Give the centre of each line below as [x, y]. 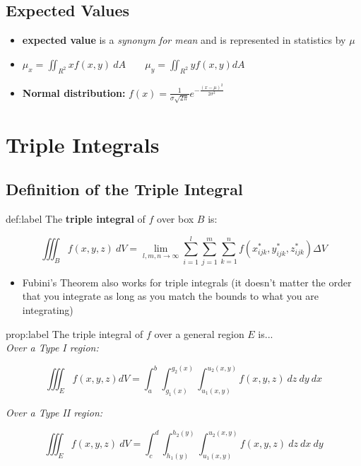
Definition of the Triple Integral [124, 189]
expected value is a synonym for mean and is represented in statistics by [184, 40]
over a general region [199, 333]
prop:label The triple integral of [75, 333]
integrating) [48, 309]
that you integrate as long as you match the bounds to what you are [170, 296]
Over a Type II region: [54, 412]
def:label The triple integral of [76, 219]
